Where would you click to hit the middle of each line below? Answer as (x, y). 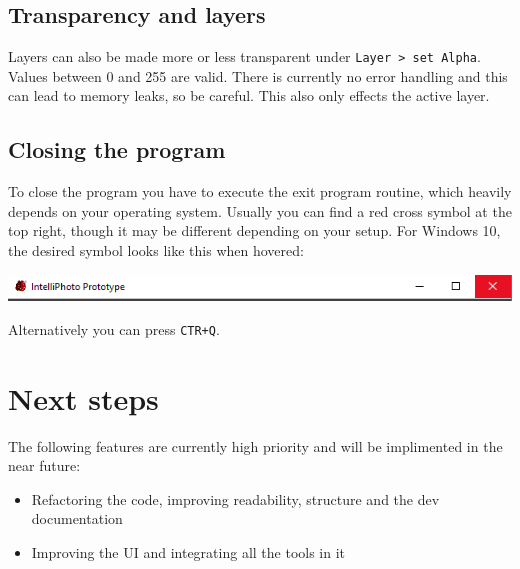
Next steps (83, 397)
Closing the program (117, 149)
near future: (44, 465)
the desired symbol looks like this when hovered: (156, 250)
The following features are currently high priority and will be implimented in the (255, 445)
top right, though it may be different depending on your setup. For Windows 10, (254, 230)
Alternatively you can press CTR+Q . (114, 328)
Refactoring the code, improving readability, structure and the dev (235, 498)
